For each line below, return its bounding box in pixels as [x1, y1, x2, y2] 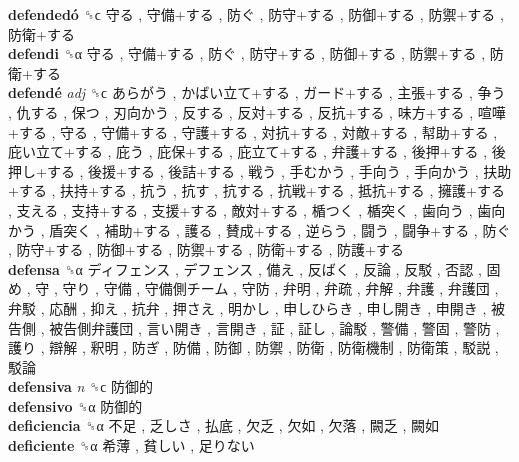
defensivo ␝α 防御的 [8, 395, 143, 416]
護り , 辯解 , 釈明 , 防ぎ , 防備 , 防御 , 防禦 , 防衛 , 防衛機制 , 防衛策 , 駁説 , [8, 337, 499, 358]
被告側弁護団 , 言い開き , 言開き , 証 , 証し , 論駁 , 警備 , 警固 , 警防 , [49, 317, 500, 338]
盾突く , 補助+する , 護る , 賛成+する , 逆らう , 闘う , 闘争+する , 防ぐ [49, 219, 511, 240]
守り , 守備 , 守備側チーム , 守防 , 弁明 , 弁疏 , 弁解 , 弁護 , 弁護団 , [62, 278, 499, 299]
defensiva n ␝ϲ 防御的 [8, 376, 154, 397]
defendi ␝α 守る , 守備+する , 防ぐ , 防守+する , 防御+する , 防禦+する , [8, 43, 486, 64]
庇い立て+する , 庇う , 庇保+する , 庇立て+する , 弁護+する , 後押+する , [8, 141, 488, 162]
